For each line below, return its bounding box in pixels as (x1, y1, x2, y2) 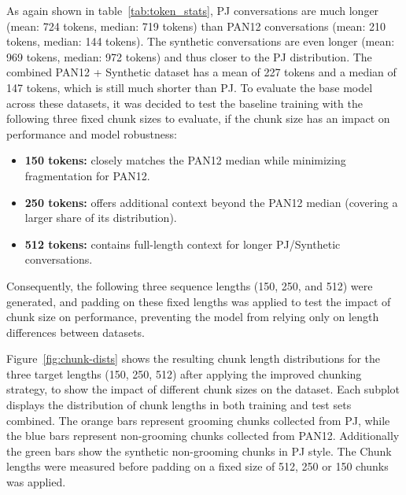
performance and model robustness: (6, 125, 177, 142)
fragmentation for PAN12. (24, 167, 150, 183)
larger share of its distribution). (24, 209, 177, 226)
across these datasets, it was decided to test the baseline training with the (6, 94, 363, 111)
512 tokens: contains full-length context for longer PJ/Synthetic (24, 235, 341, 252)
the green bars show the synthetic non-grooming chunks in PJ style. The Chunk (6, 442, 392, 459)
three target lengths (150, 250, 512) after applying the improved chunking (6, 365, 362, 382)
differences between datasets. (6, 323, 146, 340)
